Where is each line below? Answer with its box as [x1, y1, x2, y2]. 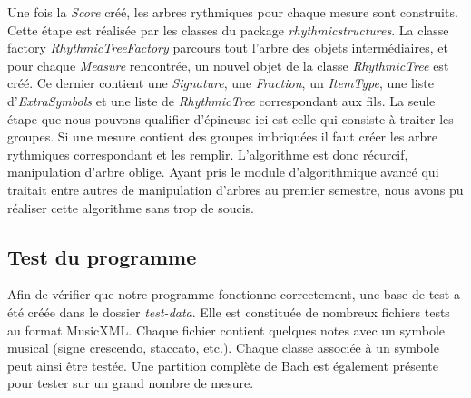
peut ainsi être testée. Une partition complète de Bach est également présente [7, 355, 438, 374]
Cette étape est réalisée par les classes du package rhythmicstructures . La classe [7, 20, 449, 39]
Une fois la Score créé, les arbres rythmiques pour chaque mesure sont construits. [7, 3, 458, 21]
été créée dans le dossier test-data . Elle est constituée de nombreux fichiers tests [7, 302, 450, 321]
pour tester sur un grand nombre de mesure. [7, 374, 254, 393]
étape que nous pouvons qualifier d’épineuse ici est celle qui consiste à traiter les [7, 109, 454, 128]
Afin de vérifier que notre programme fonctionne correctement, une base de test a [7, 285, 460, 304]
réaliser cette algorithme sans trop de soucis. [7, 198, 254, 217]
